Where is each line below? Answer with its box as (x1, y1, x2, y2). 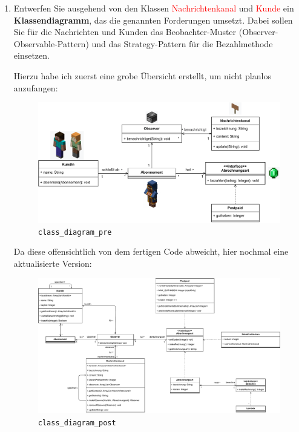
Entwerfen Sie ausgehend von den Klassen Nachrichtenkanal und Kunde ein (13, 2, 294, 14)
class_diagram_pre (38, 227, 112, 237)
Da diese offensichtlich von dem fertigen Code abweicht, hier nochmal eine (13, 245, 289, 258)
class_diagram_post (38, 419, 116, 428)
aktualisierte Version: (13, 257, 92, 269)
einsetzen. (13, 49, 50, 62)
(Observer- (238, 25, 278, 38)
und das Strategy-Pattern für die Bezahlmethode (91, 37, 273, 50)
